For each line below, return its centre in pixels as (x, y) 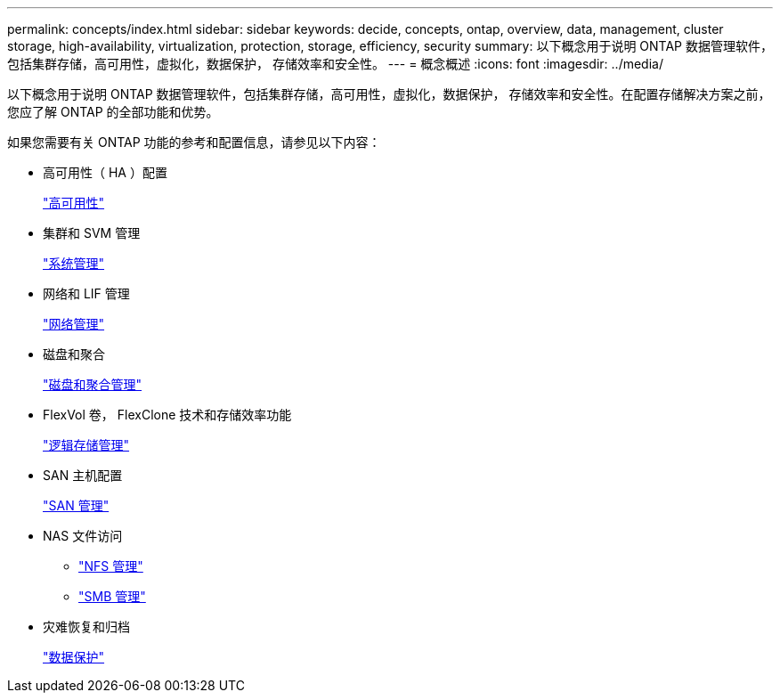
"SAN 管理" (76, 505)
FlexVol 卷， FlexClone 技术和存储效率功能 (167, 415)
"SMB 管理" (112, 596)
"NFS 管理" (111, 566)
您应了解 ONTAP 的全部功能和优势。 (113, 112)
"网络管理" (74, 324)
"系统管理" (74, 263)
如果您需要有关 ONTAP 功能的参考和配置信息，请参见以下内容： (194, 142)
